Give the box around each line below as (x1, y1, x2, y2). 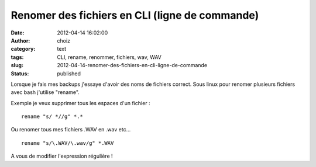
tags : (11, 53, 24, 61)
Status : (11, 70, 29, 77)
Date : (11, 29, 25, 36)
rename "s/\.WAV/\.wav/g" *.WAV (21, 140, 114, 146)
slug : (11, 62, 23, 69)
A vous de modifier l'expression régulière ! (11, 152, 114, 160)
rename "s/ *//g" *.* (21, 113, 83, 120)
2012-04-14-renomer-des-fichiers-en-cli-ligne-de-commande (57, 62, 208, 69)
